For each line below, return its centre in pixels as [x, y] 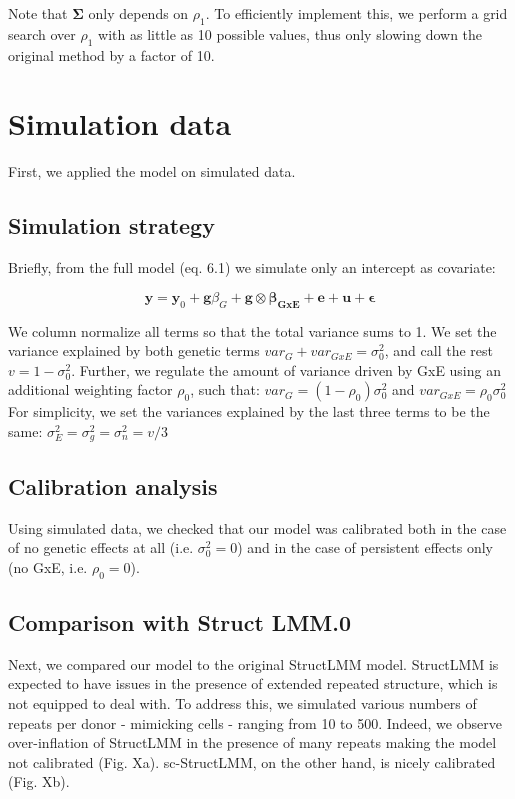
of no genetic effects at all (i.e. [101, 547]
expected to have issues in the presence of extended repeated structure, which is [253, 683]
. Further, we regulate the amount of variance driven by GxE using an [286, 369]
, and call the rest [439, 350]
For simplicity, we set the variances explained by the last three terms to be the [249, 411]
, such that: [225, 389]
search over [42, 33]
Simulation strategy [111, 225]
